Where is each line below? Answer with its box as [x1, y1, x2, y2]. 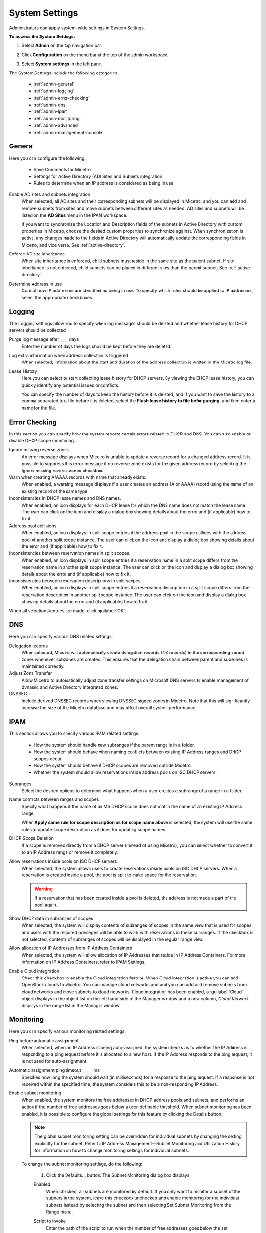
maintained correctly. [21, 663, 65, 669]
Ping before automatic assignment [9, 1037, 79, 1043]
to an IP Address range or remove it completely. [21, 849, 118, 855]
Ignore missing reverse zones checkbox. [21, 468, 104, 473]
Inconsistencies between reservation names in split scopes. [9, 550, 131, 556]
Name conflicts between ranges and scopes [9, 797, 99, 802]
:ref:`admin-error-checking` [33, 95, 90, 101]
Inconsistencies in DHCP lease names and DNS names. [9, 495, 121, 501]
